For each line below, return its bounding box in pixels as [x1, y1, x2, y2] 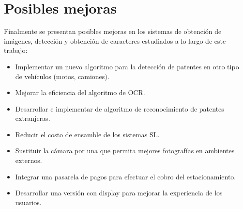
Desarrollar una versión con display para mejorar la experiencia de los [15, 188, 223, 198]
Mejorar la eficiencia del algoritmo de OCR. [15, 87, 145, 97]
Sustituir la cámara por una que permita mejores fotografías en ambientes [15, 145, 235, 156]
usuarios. [15, 197, 42, 207]
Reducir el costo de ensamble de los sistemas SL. [15, 129, 160, 139]
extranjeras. [15, 113, 50, 123]
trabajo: [4, 45, 28, 55]
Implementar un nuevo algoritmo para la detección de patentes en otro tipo [15, 61, 239, 71]
